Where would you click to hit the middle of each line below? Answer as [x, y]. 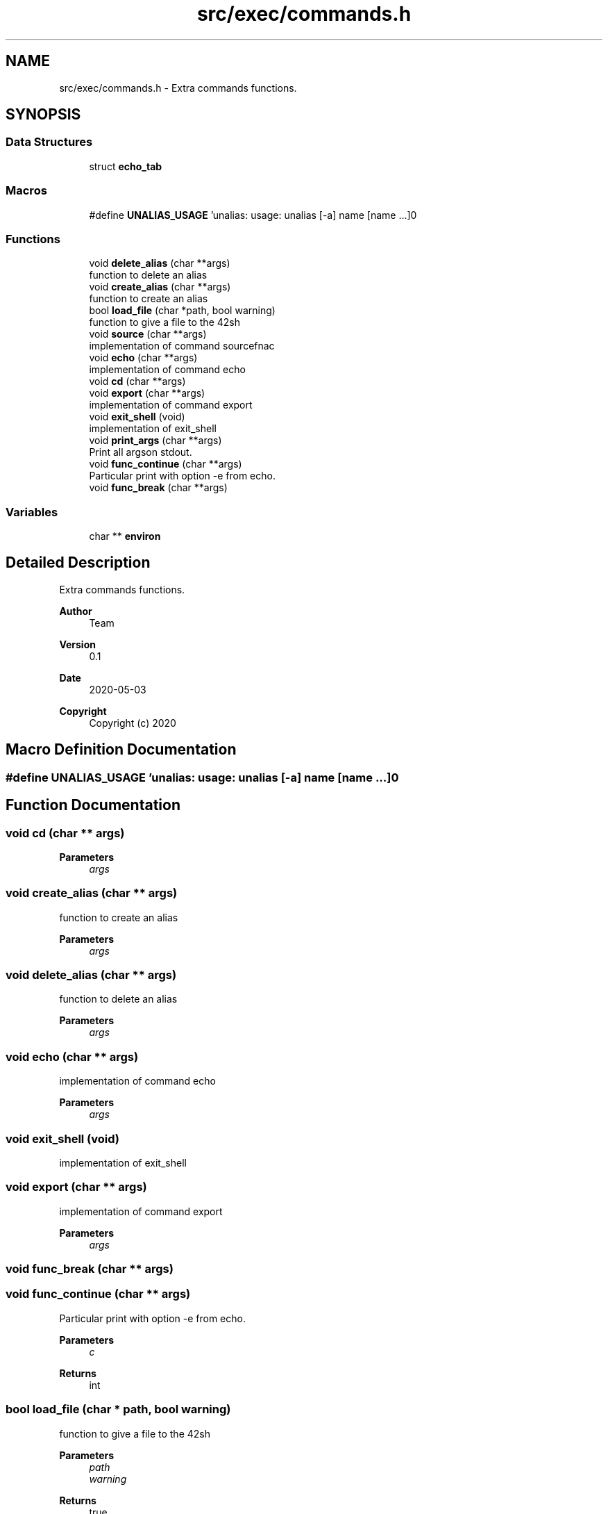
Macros [26, 191]
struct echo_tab [126, 166]
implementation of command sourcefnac [182, 346]
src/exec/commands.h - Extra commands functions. [178, 88]
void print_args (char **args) [155, 441]
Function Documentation [93, 805]
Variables [32, 512]
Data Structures [49, 142]
